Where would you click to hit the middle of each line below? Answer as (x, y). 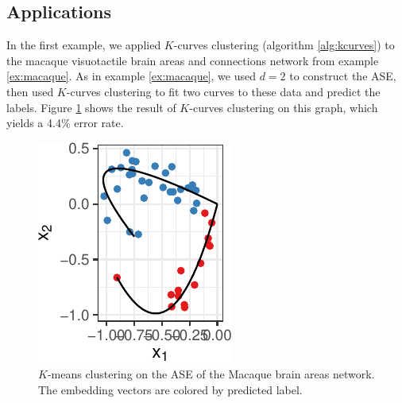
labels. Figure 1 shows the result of (91, 107)
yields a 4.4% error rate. (65, 123)
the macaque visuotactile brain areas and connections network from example (193, 60)
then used (30, 91)
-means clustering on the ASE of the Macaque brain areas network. (211, 374)
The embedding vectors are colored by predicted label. (170, 389)
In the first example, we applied (84, 45)
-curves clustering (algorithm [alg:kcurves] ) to (284, 45)
